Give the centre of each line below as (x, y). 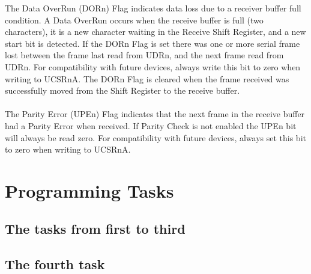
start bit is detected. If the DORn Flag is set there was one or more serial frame (152, 43)
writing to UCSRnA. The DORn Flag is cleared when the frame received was (147, 78)
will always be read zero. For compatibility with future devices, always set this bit (155, 137)
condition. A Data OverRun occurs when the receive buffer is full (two (134, 20)
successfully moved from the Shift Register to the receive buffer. (122, 90)
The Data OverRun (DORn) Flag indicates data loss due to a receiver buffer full (153, 8)
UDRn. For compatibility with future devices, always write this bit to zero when (153, 66)
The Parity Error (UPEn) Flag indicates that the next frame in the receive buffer (155, 114)
